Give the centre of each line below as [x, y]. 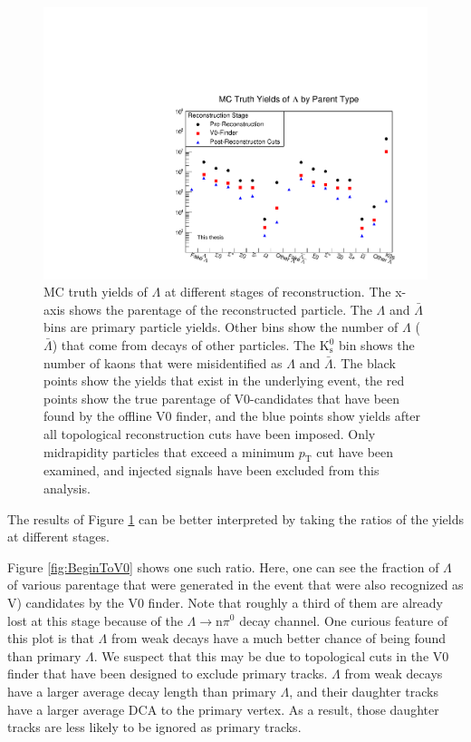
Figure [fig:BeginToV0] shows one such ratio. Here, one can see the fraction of [223, 566]
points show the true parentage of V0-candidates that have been [222, 398]
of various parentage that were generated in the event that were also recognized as [235, 585]
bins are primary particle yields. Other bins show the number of [221, 327]
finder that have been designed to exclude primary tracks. [168, 674]
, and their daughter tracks [364, 691]
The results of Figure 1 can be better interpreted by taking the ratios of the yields [235, 518]
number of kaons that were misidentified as [163, 362]
